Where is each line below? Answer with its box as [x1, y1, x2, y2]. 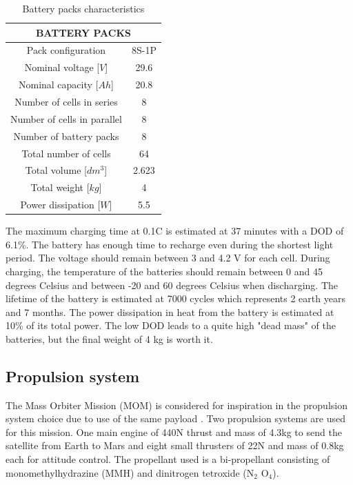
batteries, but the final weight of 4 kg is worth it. [6, 331, 213, 346]
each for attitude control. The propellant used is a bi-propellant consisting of [6, 452, 330, 466]
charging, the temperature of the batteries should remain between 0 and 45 [6, 264, 323, 278]
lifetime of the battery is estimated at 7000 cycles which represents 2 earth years [6, 291, 345, 306]
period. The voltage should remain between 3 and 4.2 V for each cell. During [6, 250, 330, 265]
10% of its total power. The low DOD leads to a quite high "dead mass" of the [6, 318, 336, 333]
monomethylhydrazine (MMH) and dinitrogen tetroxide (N [6, 465, 254, 479]
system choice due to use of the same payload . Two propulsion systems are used [6, 411, 346, 426]
